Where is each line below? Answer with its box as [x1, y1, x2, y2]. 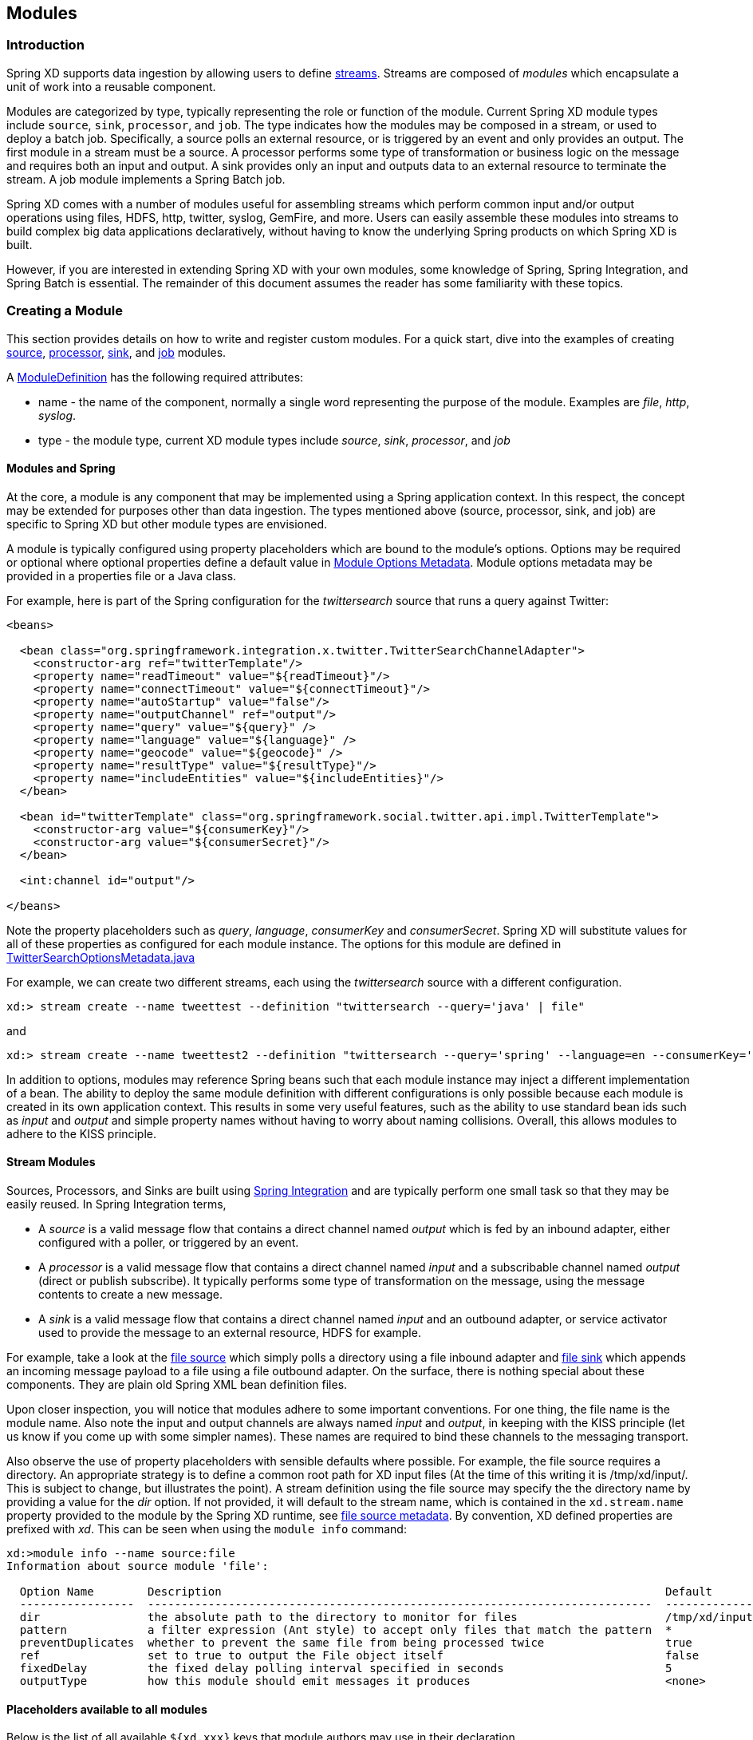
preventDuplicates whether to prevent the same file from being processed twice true [19, 1635, 692, 1649]
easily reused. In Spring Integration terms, [6, 1196, 227, 1211]
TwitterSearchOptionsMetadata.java [6, 950, 195, 964]
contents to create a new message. [38, 1287, 223, 1301]
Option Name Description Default [19, 1584, 713, 1598]
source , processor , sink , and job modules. [6, 345, 227, 359]
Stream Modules [6, 1155, 96, 1169]
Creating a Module [6, 303, 123, 319]
